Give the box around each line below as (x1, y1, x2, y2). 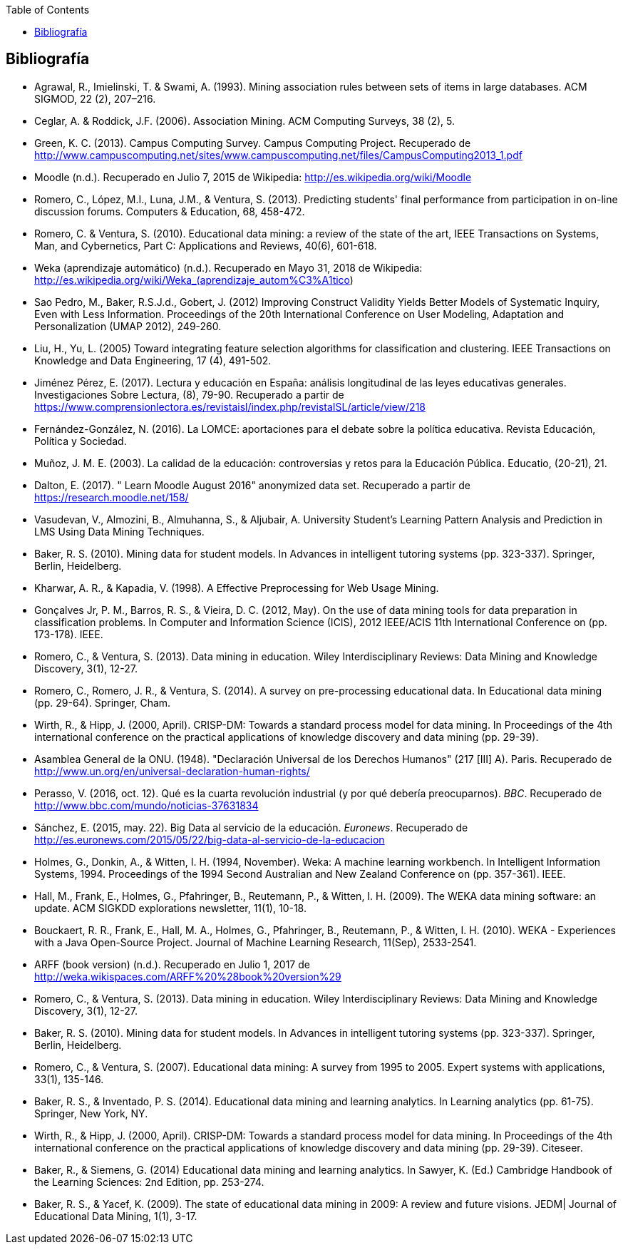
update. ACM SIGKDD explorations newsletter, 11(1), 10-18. (34, 901, 307, 914)
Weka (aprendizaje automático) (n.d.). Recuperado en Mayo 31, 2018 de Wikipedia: (34, 261, 423, 274)
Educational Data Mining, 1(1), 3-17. (34, 1209, 197, 1222)
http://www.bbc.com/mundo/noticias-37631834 (34, 799, 259, 811)
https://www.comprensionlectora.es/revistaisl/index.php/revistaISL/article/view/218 (34, 400, 426, 413)
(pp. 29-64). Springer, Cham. (34, 696, 171, 709)
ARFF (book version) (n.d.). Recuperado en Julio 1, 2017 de (34, 958, 310, 970)
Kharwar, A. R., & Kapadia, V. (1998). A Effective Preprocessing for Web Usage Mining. (34, 581, 439, 594)
